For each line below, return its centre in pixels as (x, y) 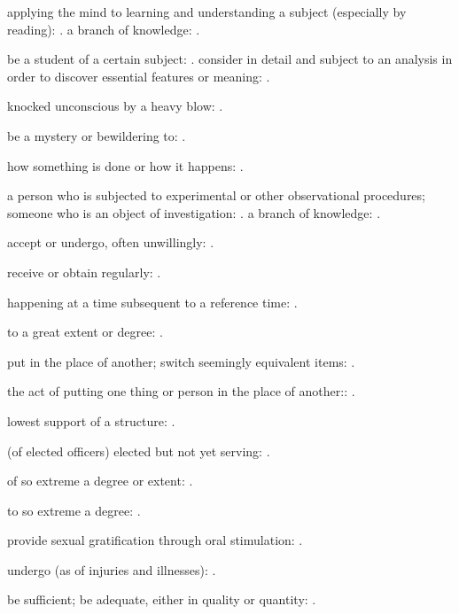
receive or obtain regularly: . (84, 272)
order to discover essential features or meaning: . (139, 76)
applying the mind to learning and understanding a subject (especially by (207, 12)
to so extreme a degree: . (74, 510)
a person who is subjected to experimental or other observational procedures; (216, 195)
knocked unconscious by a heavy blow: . (115, 106)
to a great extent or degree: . (85, 332)
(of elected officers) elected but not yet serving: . (139, 451)
